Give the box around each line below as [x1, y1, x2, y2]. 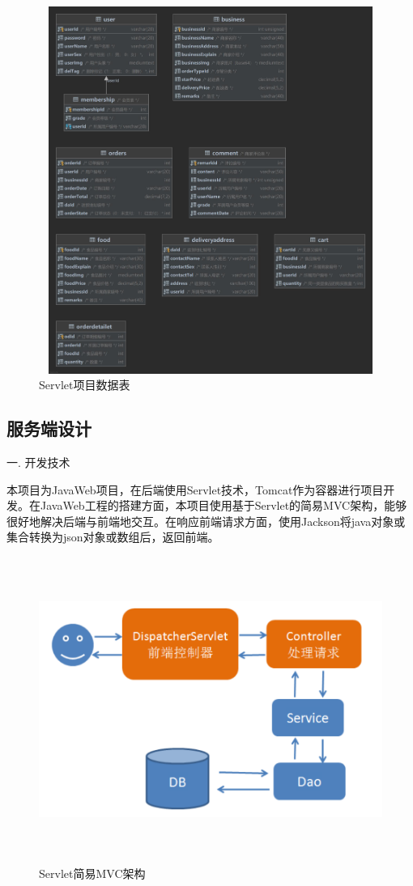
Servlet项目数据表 [39, 376, 130, 393]
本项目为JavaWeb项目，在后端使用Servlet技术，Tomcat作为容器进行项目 [6, 481, 384, 498]
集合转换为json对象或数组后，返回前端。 [6, 528, 219, 545]
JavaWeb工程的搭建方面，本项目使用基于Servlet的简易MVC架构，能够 [40, 497, 407, 514]
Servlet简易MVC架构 [39, 865, 146, 882]
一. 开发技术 [6, 453, 70, 470]
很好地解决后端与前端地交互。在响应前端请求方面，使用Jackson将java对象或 [6, 512, 406, 529]
